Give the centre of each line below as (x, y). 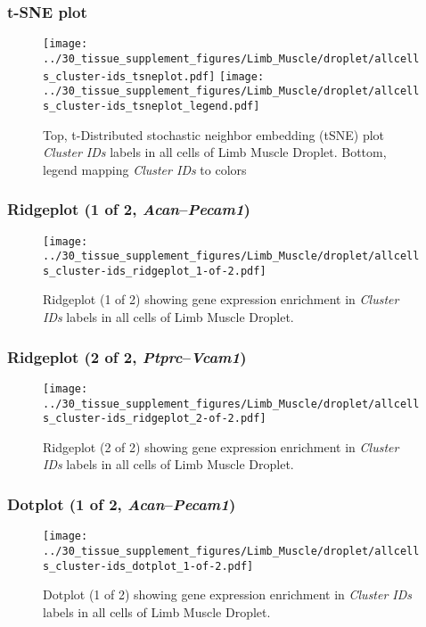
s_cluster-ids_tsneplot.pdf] (129, 76)
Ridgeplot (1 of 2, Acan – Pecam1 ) (129, 209)
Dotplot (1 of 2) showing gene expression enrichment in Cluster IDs (228, 594)
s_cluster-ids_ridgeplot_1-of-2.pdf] (155, 271)
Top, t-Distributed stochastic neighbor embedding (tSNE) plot (214, 134)
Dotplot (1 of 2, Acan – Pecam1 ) (122, 503)
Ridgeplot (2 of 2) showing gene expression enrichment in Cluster (221, 446)
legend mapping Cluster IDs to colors (145, 169)
